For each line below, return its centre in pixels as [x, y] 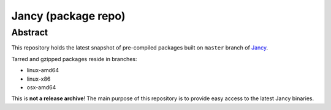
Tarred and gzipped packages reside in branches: [74, 59]
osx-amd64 [41, 87]
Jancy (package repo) [68, 16]
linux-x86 [39, 79]
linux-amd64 [43, 70]
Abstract [30, 32]
